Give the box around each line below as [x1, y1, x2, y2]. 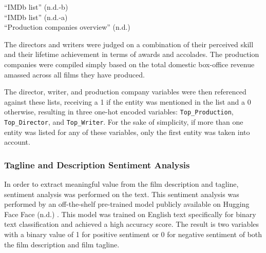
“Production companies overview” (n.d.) [4, 22, 130, 32]
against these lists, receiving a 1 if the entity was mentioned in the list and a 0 [4, 96, 251, 107]
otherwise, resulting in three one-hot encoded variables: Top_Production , [4, 106, 234, 117]
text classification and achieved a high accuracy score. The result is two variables [4, 219, 259, 229]
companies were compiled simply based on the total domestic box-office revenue [4, 59, 255, 69]
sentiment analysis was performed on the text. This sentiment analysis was [4, 188, 239, 199]
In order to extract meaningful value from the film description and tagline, [4, 179, 239, 189]
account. [4, 137, 30, 147]
